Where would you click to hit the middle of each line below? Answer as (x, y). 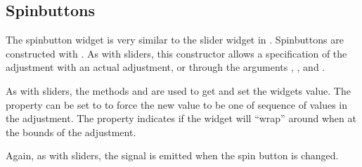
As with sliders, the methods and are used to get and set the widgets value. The (178, 90)
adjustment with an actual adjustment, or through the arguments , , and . (166, 67)
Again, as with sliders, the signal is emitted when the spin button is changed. (172, 155)
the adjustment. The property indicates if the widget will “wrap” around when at (181, 118)
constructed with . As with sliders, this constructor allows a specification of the (176, 53)
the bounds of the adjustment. (71, 132)
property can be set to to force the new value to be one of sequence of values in (177, 104)
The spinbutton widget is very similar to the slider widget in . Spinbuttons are (175, 40)
